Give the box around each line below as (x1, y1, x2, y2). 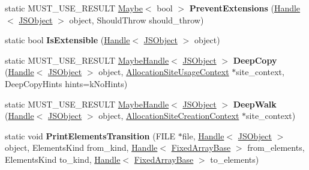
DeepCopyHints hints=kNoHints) (5, 77, 128, 90)
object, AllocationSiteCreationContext (98, 109, 239, 122)
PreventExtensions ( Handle (189, 2, 301, 14)
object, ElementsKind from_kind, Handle (5, 141, 158, 154)
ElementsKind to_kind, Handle (5, 153, 121, 165)
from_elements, (247, 141, 305, 154)
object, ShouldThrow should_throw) (69, 13, 204, 26)
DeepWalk (233, 97, 277, 110)
